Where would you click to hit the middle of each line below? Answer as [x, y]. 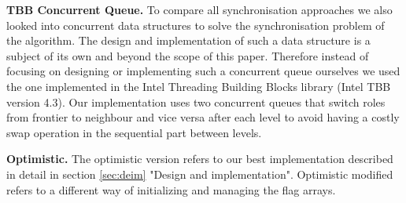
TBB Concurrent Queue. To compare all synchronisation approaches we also [199, 9]
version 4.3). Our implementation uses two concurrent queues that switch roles [196, 101]
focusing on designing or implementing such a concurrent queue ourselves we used [203, 71]
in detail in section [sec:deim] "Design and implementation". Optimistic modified [200, 174]
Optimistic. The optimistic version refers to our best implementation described [200, 159]
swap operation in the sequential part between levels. [134, 132]
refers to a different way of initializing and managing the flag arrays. [171, 189]
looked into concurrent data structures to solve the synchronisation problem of [196, 25]
